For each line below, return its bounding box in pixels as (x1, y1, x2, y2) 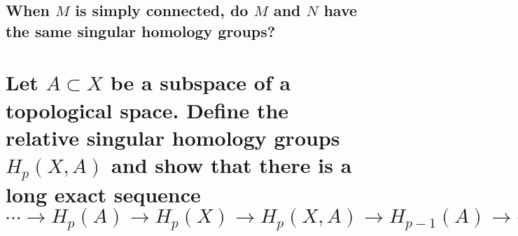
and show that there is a (111, 150, 352, 179)
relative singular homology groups (6, 123, 340, 151)
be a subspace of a (110, 68, 291, 97)
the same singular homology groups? (6, 20, 276, 41)
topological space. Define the (6, 95, 289, 124)
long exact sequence (6, 179, 201, 208)
